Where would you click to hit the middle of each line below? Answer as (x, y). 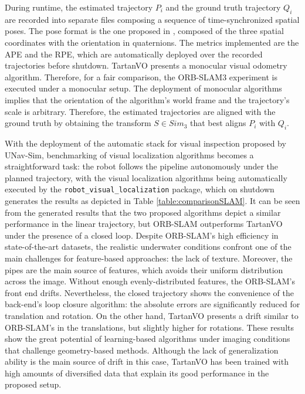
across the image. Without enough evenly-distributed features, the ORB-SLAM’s (150, 281)
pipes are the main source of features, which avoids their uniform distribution (144, 269)
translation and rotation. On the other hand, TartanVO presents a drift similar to (152, 315)
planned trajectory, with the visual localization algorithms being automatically (146, 177)
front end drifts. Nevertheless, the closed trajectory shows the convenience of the (149, 292)
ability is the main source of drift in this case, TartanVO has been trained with (147, 361)
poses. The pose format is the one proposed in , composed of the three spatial (144, 31)
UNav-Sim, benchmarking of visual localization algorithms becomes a (129, 154)
